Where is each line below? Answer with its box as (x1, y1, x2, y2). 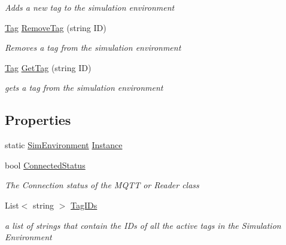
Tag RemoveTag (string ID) (5, 21, 107, 33)
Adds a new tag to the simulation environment (5, 1, 175, 13)
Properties (5, 111, 71, 129)
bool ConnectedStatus (5, 158, 86, 171)
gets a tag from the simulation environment (5, 81, 163, 94)
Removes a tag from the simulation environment (5, 41, 181, 54)
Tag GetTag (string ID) (5, 61, 92, 73)
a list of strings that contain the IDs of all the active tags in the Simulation (5, 219, 281, 231)
